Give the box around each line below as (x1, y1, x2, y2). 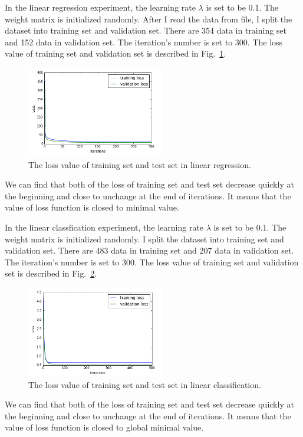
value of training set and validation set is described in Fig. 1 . (5, 47, 226, 60)
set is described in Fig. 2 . (5, 267, 97, 280)
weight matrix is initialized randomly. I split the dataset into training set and (5, 232, 284, 245)
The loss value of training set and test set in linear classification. (28, 378, 261, 390)
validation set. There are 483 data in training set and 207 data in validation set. (5, 244, 294, 257)
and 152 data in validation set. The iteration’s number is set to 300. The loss (5, 35, 283, 48)
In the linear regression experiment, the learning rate (5, 1, 196, 13)
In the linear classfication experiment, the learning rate (5, 221, 204, 233)
